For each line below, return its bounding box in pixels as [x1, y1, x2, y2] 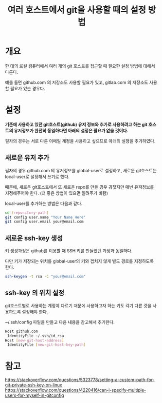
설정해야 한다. [21, 308, 48, 315]
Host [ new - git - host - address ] [5, 338, 64, 343]
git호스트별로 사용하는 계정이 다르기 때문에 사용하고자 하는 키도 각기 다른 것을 [5, 302, 152, 308]
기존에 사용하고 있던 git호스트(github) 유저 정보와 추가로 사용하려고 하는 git [5, 121, 147, 127]
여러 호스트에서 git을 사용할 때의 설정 [7, 4, 146, 16]
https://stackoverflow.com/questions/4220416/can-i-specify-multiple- [5, 387, 146, 393]
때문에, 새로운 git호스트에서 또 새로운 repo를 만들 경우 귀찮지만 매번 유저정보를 [5, 184, 154, 190]
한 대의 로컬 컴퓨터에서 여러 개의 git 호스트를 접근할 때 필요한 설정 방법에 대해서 [5, 63, 155, 69]
